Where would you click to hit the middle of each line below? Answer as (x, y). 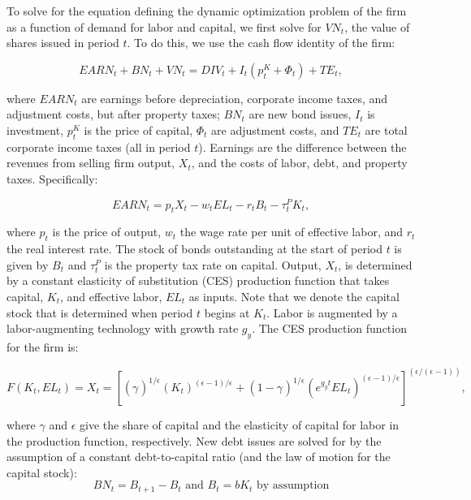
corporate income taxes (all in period (99, 147)
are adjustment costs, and (275, 129)
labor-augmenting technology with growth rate (123, 328)
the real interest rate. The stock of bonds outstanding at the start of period (194, 249)
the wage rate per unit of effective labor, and (291, 232)
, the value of (377, 26)
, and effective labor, (111, 296)
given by (28, 264)
